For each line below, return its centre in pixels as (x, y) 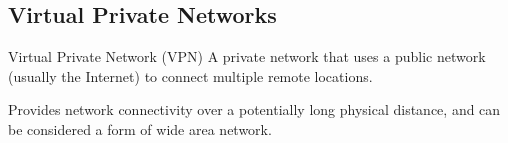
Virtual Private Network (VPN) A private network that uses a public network (247, 56)
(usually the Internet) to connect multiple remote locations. (190, 75)
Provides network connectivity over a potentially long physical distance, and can (254, 109)
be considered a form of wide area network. (140, 128)
